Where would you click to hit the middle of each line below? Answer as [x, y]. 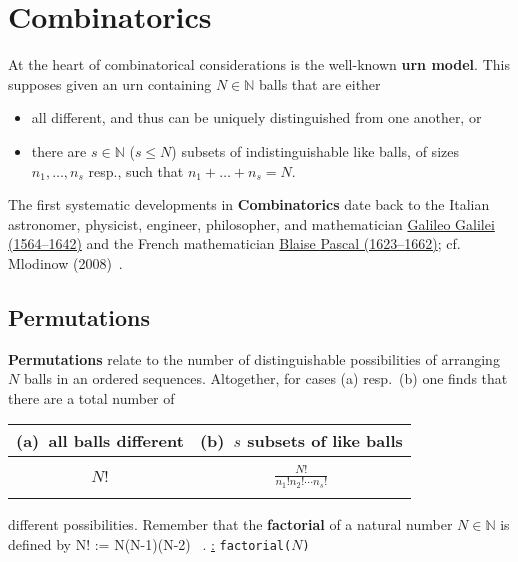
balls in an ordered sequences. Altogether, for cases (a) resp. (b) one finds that [265, 378]
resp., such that [136, 170]
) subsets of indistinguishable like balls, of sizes [315, 150]
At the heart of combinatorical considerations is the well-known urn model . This [259, 64]
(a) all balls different [100, 441]
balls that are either [320, 83]
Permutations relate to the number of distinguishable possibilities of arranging [254, 358]
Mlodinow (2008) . [65, 262]
